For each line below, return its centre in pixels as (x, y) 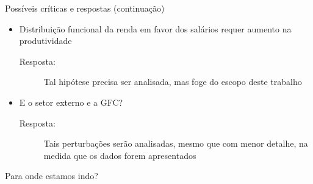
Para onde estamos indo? (52, 176)
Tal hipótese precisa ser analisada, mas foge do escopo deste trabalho (173, 82)
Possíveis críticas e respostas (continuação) (85, 8)
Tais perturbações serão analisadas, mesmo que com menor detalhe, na (176, 143)
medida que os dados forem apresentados (120, 155)
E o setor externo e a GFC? (71, 102)
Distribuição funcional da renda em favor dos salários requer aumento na (155, 28)
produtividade (45, 41)
